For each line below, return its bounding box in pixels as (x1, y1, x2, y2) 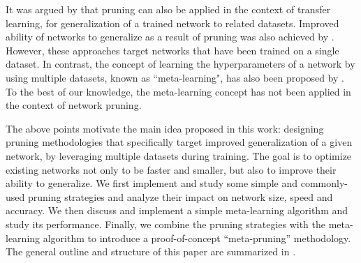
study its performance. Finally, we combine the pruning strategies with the (6, 216, 326, 231)
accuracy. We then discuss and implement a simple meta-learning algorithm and (6, 203, 348, 218)
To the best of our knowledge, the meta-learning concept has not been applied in (6, 84, 351, 98)
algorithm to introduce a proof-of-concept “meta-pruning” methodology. (43, 230, 351, 245)
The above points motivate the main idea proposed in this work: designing (6, 121, 324, 135)
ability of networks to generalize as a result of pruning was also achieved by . (6, 29, 334, 44)
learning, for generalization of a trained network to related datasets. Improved (6, 15, 339, 30)
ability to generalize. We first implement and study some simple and (6, 176, 298, 190)
